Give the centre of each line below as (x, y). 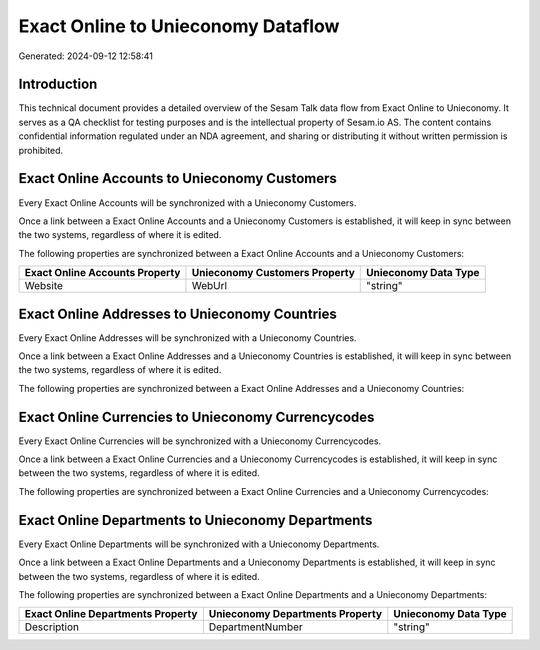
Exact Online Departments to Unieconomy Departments (195, 520)
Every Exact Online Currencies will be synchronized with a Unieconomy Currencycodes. (200, 441)
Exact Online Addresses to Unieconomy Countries (177, 313)
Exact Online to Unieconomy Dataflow (179, 26)
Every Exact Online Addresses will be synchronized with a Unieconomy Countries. (187, 337)
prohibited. (41, 150)
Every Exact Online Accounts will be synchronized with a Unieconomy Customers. (187, 202)
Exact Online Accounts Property (102, 273)
